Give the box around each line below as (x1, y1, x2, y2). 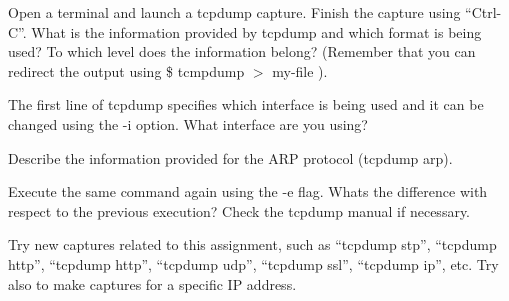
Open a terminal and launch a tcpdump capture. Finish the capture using (8, 2, 461, 22)
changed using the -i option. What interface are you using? (8, 113, 368, 134)
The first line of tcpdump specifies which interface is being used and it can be (8, 94, 484, 115)
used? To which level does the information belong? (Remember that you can (8, 41, 476, 62)
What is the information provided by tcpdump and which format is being (31, 21, 482, 42)
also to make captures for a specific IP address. (8, 273, 297, 294)
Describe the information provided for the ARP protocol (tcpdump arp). (8, 147, 453, 168)
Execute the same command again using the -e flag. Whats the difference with (8, 181, 488, 202)
